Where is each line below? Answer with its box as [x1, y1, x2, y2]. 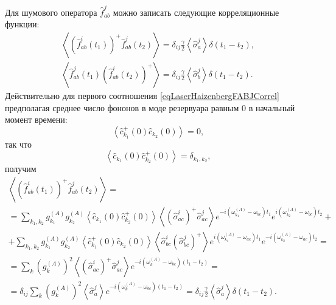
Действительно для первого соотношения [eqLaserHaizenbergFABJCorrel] [5, 89, 279, 101]
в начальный [248, 101, 295, 114]
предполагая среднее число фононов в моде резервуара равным [5, 101, 239, 114]
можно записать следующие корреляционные [113, 5, 279, 18]
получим [5, 162, 37, 175]
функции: [5, 18, 40, 30]
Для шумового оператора [5, 5, 97, 18]
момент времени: [5, 113, 68, 126]
